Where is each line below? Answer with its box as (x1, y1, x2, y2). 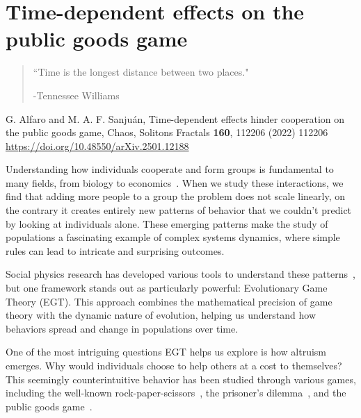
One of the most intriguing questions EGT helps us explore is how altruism (6, 344, 327, 359)
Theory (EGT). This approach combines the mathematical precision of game (6, 294, 332, 308)
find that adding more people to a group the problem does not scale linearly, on (6, 189, 346, 203)
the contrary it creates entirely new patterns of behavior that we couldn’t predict (6, 203, 352, 217)
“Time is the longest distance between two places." (33, 65, 249, 79)
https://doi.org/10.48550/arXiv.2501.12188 (6, 138, 189, 153)
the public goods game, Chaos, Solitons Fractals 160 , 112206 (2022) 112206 (6, 125, 328, 140)
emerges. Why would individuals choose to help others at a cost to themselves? (6, 358, 342, 372)
